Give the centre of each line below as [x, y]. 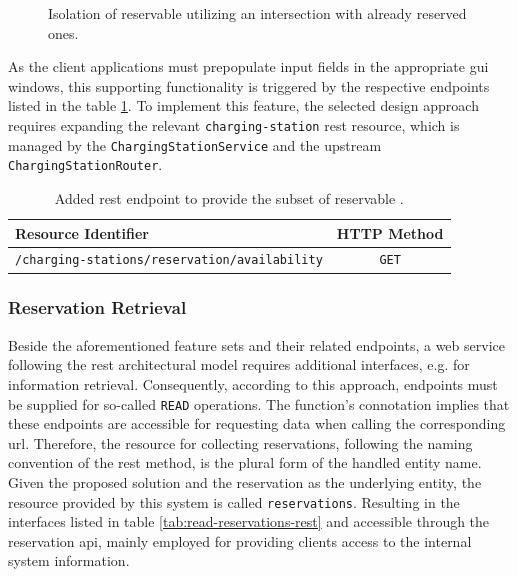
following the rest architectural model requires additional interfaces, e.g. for [239, 364]
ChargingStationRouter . [85, 164]
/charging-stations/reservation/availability [169, 260]
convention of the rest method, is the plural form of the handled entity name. [245, 462]
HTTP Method [390, 232]
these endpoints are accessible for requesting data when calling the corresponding [257, 423]
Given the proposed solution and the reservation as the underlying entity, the [245, 481]
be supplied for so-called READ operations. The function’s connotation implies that [259, 403]
